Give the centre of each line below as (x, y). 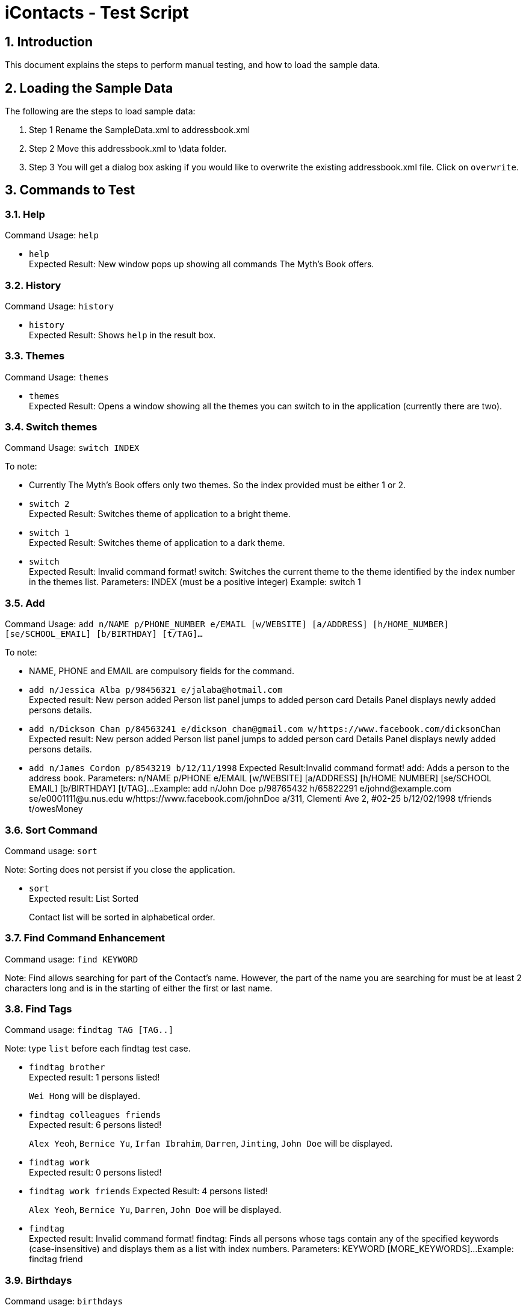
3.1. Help (25, 214)
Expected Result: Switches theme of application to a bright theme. (160, 514)
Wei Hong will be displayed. (85, 1096)
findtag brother (67, 1068)
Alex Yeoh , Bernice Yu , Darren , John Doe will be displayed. (155, 1210)
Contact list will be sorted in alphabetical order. (122, 917)
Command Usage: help (52, 235)
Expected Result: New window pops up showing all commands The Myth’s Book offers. (202, 264)
